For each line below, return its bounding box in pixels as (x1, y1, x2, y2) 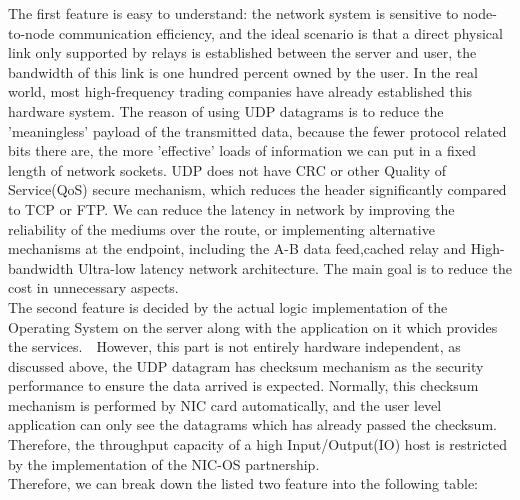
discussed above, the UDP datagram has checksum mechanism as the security (8, 355, 484, 376)
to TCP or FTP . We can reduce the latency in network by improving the (8, 198, 455, 219)
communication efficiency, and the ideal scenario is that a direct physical (58, 22, 503, 43)
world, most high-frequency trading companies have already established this (8, 81, 473, 102)
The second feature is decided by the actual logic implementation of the (8, 296, 448, 317)
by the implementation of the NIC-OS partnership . (8, 453, 320, 474)
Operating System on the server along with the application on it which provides (8, 316, 498, 337)
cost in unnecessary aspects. (8, 277, 179, 298)
